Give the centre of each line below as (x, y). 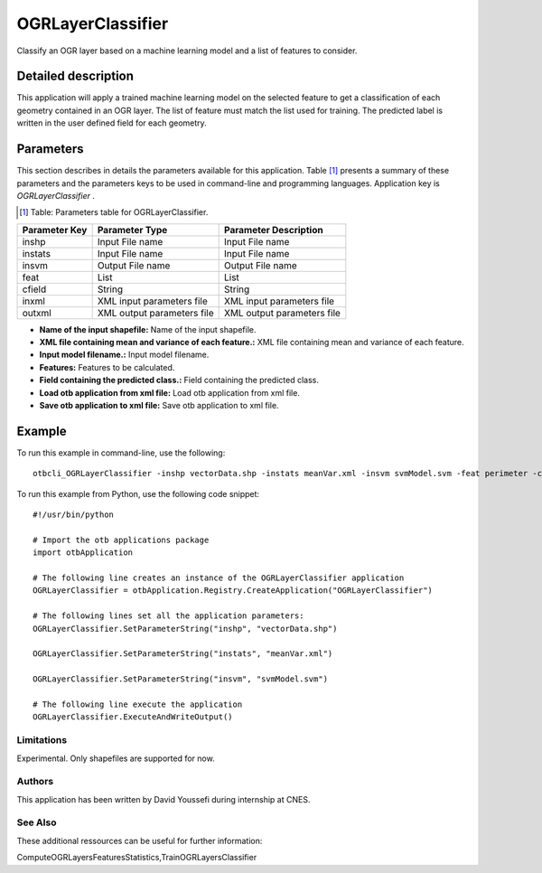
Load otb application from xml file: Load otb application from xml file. (169, 392)
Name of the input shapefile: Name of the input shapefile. (148, 329)
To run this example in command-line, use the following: (121, 453)
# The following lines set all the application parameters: (168, 616)
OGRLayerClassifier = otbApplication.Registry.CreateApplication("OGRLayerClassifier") (233, 591)
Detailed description (75, 76)
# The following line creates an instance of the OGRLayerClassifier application (219, 578)
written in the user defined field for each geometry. (112, 123)
